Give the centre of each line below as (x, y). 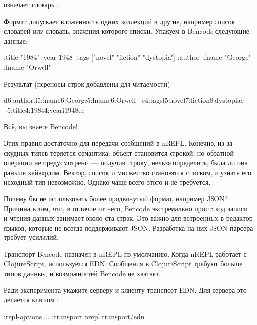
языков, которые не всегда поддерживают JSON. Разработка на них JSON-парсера (128, 227)
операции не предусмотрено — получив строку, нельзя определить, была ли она (126, 162)
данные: (16, 40)
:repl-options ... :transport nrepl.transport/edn (74, 316)
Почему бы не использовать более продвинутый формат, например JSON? (116, 198)
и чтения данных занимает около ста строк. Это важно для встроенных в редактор (128, 218)
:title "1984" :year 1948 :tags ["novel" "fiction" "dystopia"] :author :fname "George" (128, 57)
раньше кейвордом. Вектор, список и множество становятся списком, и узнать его (128, 172)
